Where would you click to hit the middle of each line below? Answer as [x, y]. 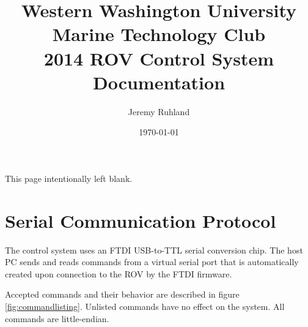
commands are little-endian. [57, 318]
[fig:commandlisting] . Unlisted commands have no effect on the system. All [145, 306]
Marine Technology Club [159, 34]
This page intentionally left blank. [69, 178]
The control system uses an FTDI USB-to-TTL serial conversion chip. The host [154, 250]
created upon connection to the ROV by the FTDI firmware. [119, 273]
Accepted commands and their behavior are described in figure [122, 294]
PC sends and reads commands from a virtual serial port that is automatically [152, 262]
